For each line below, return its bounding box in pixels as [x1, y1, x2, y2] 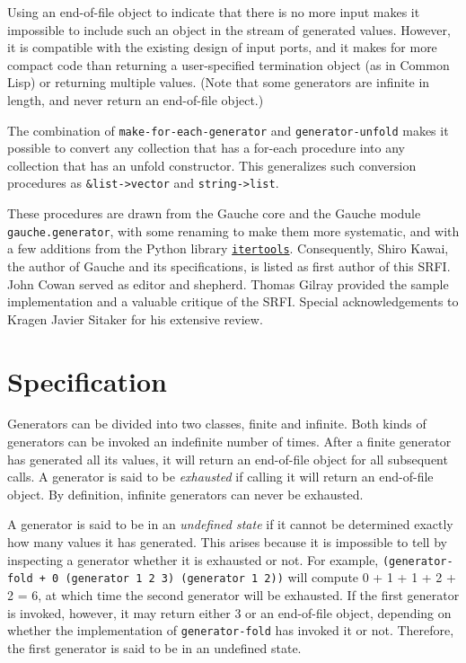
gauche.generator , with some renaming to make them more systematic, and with [7, 221, 460, 240]
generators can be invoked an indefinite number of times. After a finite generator [7, 432, 452, 451]
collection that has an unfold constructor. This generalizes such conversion [7, 155, 417, 174]
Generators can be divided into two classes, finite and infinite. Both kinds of [7, 414, 426, 433]
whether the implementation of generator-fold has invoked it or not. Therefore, [7, 621, 454, 640]
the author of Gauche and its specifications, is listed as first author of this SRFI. [7, 256, 451, 275]
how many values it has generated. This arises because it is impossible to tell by [7, 533, 447, 552]
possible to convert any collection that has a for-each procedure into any [7, 138, 405, 157]
